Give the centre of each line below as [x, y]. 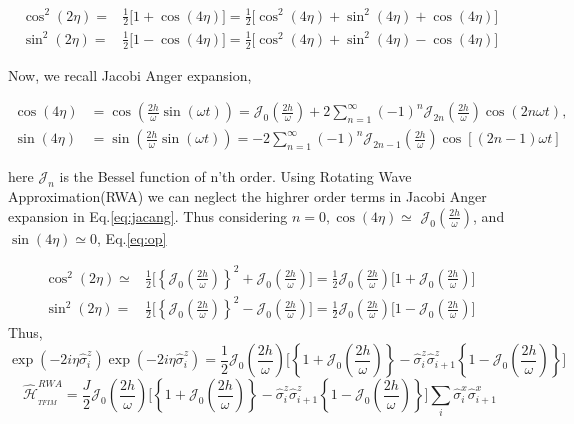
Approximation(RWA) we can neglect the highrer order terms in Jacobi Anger [247, 196]
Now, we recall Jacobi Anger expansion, [130, 74]
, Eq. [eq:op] [132, 237]
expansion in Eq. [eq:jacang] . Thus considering [148, 215]
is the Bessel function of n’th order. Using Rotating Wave [235, 176]
